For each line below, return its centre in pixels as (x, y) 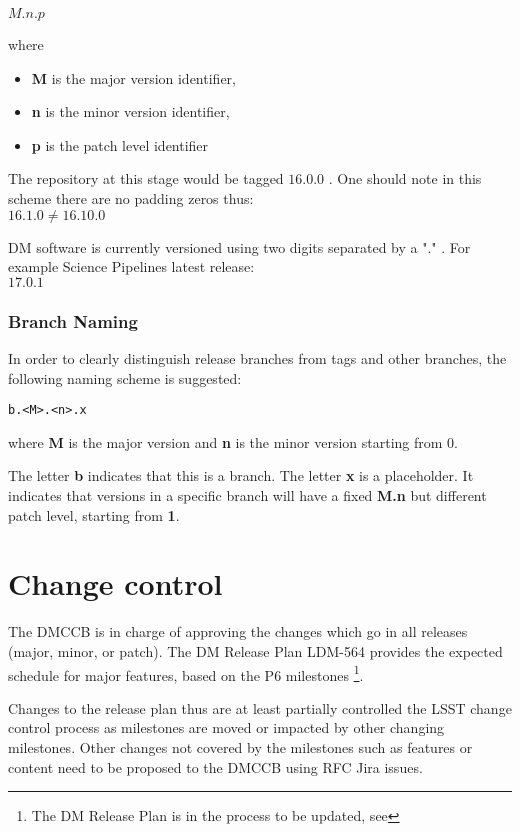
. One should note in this (405, 178)
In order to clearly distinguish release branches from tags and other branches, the (257, 357)
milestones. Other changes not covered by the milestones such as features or (240, 746)
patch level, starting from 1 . (94, 514)
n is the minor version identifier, (130, 111)
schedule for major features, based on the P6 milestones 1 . (186, 673)
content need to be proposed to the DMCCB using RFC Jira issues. (215, 766)
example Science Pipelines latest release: (131, 266)
